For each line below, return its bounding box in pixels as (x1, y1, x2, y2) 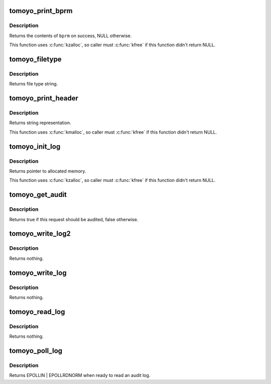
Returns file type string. (9, 81, 58, 87)
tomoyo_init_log (9, 142, 61, 151)
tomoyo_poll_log (9, 346, 63, 355)
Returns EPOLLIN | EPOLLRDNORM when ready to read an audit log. (9, 372, 151, 378)
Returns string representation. (9, 120, 71, 126)
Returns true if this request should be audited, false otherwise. (9, 216, 139, 222)
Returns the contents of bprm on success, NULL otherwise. (9, 33, 132, 39)
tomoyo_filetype (9, 55, 62, 63)
